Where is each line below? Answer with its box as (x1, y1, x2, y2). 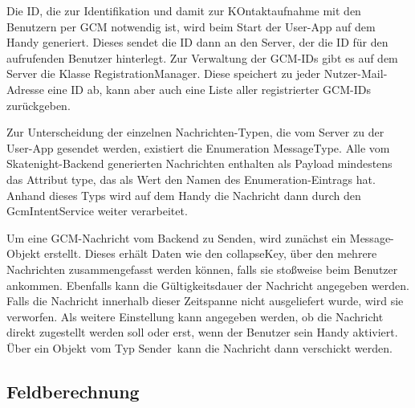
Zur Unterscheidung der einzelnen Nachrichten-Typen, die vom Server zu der (6, 124, 384, 141)
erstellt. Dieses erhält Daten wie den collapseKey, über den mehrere (44, 245, 377, 262)
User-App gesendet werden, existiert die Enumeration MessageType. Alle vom (6, 139, 390, 156)
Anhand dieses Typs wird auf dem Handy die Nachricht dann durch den (6, 186, 361, 203)
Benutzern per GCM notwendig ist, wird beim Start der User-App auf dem (6, 18, 376, 35)
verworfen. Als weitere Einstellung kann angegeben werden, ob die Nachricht (6, 308, 384, 324)
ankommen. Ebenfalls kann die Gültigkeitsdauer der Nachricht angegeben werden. (6, 276, 409, 293)
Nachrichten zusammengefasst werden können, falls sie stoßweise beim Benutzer (6, 260, 398, 277)
